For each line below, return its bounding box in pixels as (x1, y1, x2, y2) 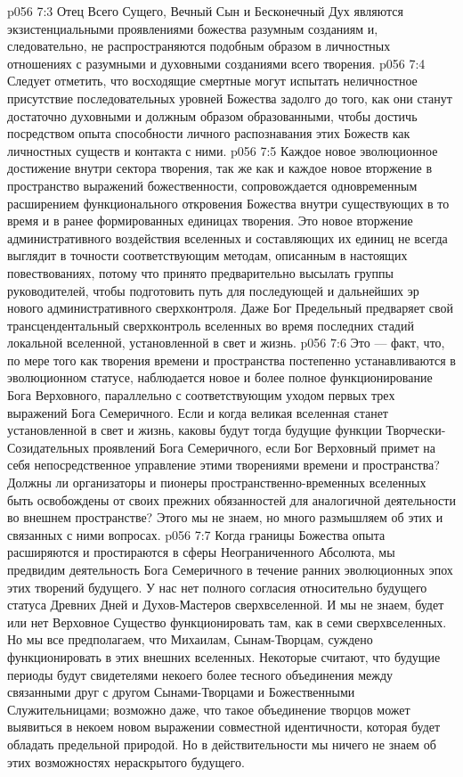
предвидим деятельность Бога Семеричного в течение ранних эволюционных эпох (7, 560, 453, 578)
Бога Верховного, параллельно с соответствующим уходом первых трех (7, 386, 395, 405)
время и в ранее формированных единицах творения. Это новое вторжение (7, 211, 413, 230)
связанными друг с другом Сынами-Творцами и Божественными (7, 683, 355, 701)
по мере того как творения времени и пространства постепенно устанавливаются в (7, 350, 456, 369)
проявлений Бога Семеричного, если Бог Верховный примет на (93, 438, 436, 456)
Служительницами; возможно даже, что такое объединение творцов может (7, 699, 410, 718)
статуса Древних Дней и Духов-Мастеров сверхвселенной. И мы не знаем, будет (7, 595, 444, 614)
